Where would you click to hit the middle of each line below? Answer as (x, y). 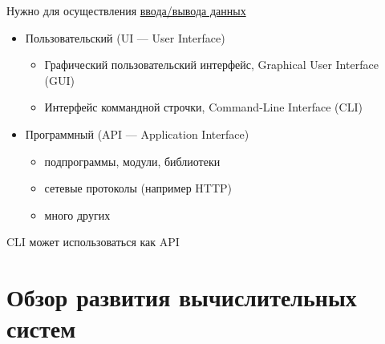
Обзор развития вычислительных (182, 297)
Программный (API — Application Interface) (137, 134)
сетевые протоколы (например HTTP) (138, 188)
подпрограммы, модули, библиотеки (132, 161)
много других (77, 214)
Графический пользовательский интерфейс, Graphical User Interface (211, 65)
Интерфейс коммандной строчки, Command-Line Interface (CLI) (203, 107)
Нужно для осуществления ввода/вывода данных (126, 10)
